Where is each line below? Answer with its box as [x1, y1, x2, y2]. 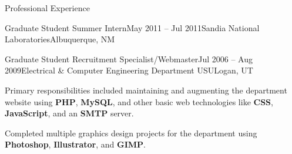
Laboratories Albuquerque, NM [5, 33, 115, 45]
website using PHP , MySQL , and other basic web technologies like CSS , [5, 95, 273, 108]
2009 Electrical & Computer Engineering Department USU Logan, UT [5, 64, 253, 76]
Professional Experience [5, 2, 90, 14]
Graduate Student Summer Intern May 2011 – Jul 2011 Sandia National [5, 21, 260, 34]
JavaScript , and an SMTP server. [5, 107, 134, 119]
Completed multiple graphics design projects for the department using [5, 126, 257, 139]
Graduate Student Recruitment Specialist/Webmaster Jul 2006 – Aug [5, 52, 253, 65]
